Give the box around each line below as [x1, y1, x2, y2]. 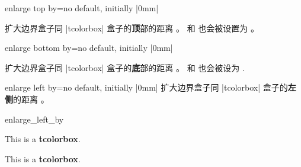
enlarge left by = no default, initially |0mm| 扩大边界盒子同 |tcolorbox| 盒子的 [5, 81, 288, 94]
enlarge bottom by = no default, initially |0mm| [5, 41, 173, 54]
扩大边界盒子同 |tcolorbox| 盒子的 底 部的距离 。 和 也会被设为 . [5, 61, 245, 73]
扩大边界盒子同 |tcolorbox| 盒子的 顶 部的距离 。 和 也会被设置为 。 [5, 21, 259, 34]
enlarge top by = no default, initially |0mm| [5, 2, 159, 14]
